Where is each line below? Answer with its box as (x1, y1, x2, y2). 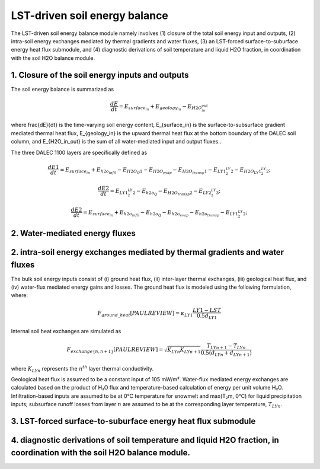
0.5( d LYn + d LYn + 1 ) (200, 350, 252, 358)
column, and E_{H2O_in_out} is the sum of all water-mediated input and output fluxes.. (11, 138, 222, 145)
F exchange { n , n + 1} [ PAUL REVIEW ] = (66, 346, 164, 355)
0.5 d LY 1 (196, 312, 217, 320)
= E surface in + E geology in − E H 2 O (119, 103, 202, 112)
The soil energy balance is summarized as (11, 85, 114, 92)
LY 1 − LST (193, 307, 222, 314)
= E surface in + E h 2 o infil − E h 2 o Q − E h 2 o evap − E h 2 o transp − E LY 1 (83, 209, 238, 218)
